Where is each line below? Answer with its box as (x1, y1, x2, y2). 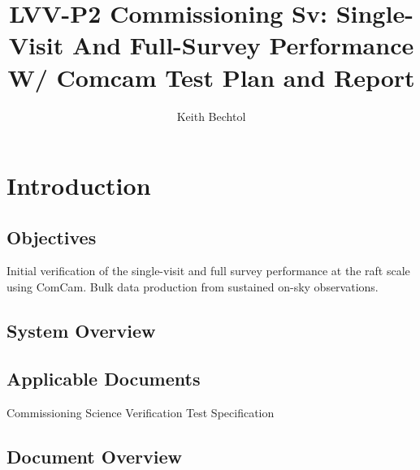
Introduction (6, 169, 151, 202)
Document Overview (6, 443, 182, 468)
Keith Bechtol (176, 107, 246, 124)
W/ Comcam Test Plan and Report (7, 60, 415, 93)
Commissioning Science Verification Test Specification (6, 403, 275, 420)
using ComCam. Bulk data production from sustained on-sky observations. (6, 278, 379, 295)
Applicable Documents (6, 365, 201, 390)
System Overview (6, 318, 156, 343)
